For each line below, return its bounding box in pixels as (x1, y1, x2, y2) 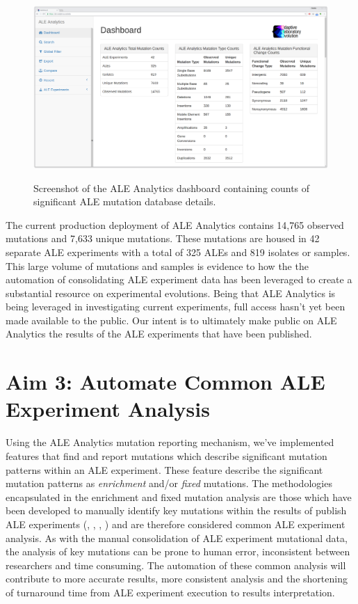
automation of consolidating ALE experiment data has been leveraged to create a (6, 272, 352, 287)
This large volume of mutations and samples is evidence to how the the (6, 258, 309, 273)
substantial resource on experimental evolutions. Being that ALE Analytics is (6, 285, 336, 300)
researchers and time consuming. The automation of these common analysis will (6, 557, 346, 572)
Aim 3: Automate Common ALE (6, 367, 325, 396)
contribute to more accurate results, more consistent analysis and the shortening (6, 571, 348, 586)
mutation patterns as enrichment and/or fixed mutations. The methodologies (6, 476, 332, 491)
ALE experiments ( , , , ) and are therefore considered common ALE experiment (6, 516, 345, 531)
